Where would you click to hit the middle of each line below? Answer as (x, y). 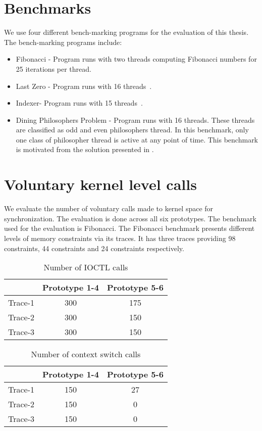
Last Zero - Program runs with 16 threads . (84, 86)
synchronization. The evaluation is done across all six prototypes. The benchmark (130, 218)
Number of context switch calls (86, 354)
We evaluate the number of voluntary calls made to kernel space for (109, 208)
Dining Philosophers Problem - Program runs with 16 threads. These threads (135, 119)
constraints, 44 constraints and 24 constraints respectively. (94, 248)
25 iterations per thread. (54, 68)
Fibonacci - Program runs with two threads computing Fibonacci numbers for (136, 59)
